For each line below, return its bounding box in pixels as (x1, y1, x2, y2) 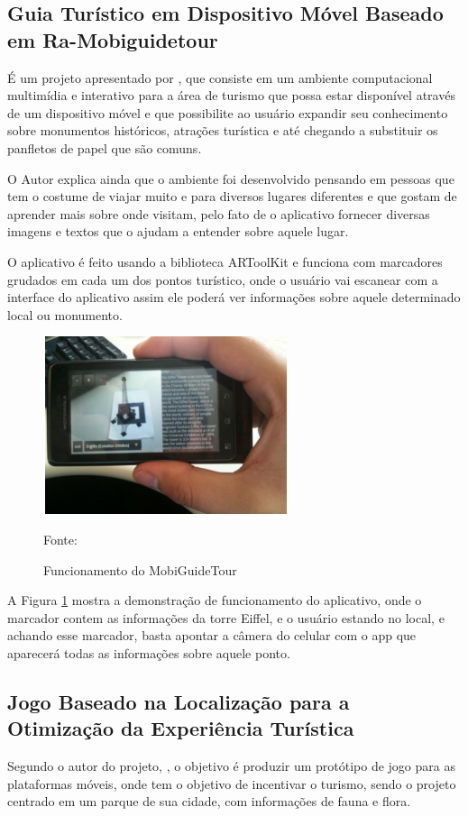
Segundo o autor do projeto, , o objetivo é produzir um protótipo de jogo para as (7, 756, 455, 775)
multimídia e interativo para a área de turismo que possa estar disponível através (7, 86, 455, 105)
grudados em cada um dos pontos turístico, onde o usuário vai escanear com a (7, 270, 438, 289)
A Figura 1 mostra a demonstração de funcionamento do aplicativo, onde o (7, 591, 422, 610)
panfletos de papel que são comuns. (7, 138, 202, 157)
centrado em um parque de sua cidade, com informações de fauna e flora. (7, 792, 411, 811)
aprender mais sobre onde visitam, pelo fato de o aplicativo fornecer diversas (7, 204, 430, 223)
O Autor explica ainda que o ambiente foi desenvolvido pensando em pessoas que (7, 169, 454, 188)
